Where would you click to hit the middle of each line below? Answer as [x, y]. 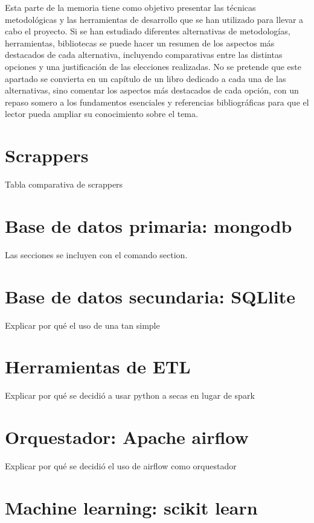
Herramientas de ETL [98, 366]
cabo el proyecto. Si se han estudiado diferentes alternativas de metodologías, [148, 31]
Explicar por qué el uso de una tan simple [82, 325]
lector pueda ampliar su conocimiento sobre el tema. [101, 114]
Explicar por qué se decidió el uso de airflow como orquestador [121, 465]
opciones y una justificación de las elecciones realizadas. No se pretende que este [153, 66]
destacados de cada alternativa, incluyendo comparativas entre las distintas [144, 55]
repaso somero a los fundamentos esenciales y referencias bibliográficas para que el [157, 102]
